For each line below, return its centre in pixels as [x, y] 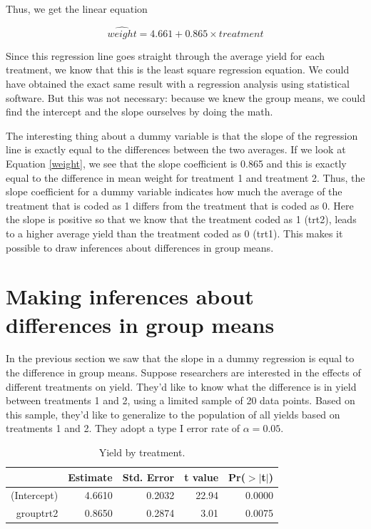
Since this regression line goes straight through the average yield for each [166, 55]
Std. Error [148, 477]
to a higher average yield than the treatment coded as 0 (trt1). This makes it [174, 233]
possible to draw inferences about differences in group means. [140, 247]
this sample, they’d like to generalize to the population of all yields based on [173, 414]
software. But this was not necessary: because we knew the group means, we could [185, 97]
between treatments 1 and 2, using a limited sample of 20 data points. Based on [181, 400]
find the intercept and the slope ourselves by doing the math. [139, 112]
